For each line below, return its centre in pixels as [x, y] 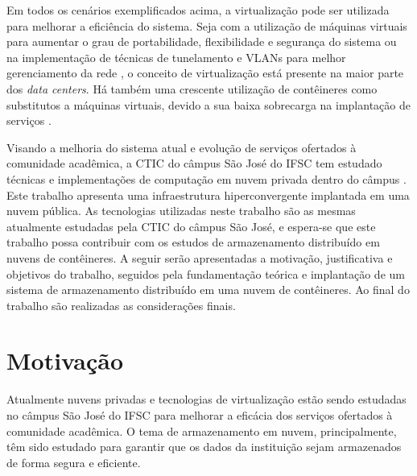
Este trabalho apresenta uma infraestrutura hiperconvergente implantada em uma [208, 195]
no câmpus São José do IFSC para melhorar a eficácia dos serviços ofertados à [200, 415]
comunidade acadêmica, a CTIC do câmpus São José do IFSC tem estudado [194, 163]
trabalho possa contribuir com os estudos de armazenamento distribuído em [193, 242]
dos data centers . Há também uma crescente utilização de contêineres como [192, 88]
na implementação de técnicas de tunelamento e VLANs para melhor [176, 57]
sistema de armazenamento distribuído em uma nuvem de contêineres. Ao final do [208, 290]
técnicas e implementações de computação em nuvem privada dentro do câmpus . [206, 178]
